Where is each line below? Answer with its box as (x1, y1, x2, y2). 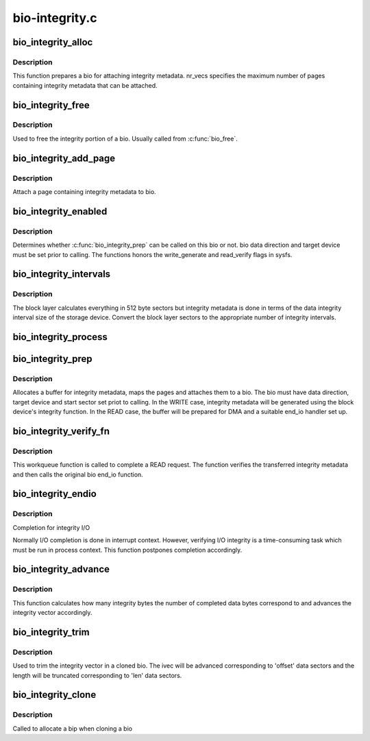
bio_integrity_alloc (12, 36, 93, 48)
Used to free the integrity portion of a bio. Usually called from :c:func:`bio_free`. (12, 134, 238, 143)
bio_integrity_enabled (12, 206, 108, 217)
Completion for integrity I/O (12, 523, 90, 531)
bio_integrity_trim (12, 626, 90, 637)
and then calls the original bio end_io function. (12, 470, 143, 478)
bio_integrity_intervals (12, 268, 111, 280)
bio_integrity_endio (12, 488, 97, 500)
